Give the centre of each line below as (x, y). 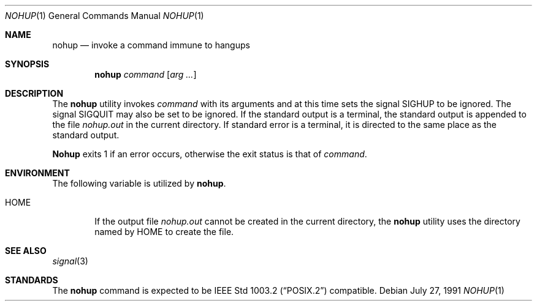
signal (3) (70, 261)
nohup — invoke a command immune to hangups (151, 45)
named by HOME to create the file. (164, 232)
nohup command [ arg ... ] (146, 74)
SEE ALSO (26, 251)
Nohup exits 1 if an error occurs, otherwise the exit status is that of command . (210, 154)
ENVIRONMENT (37, 173)
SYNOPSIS (27, 64)
